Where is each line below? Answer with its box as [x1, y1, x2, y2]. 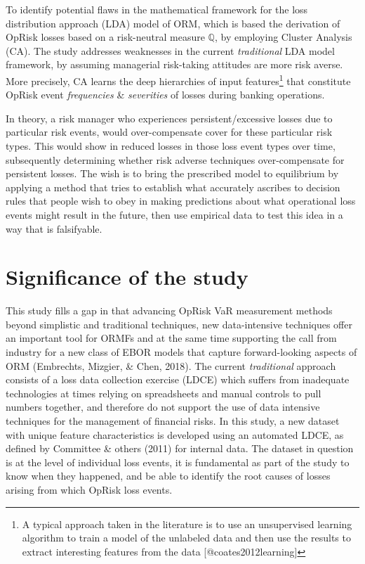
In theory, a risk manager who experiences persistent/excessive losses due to [6, 110, 333, 125]
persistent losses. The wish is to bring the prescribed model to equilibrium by [6, 166, 339, 181]
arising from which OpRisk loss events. [6, 482, 173, 496]
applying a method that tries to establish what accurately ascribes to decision [6, 179, 340, 194]
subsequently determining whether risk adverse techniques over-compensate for [6, 152, 345, 167]
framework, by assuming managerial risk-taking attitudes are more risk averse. [6, 57, 343, 72]
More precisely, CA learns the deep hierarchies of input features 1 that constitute [6, 71, 351, 88]
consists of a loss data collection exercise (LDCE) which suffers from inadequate [6, 372, 350, 387]
